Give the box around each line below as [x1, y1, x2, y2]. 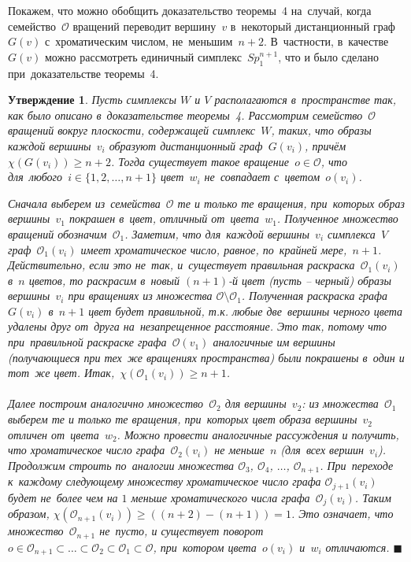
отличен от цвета [8, 426, 99, 442]
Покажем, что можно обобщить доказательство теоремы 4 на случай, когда [8, 2, 372, 18]
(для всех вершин [280, 442, 364, 458]
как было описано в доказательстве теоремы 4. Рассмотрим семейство [8, 106, 363, 123]
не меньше [214, 442, 265, 458]
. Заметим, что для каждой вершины [124, 225, 309, 242]
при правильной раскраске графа [8, 334, 167, 350]
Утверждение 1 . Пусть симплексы [8, 91, 177, 108]
